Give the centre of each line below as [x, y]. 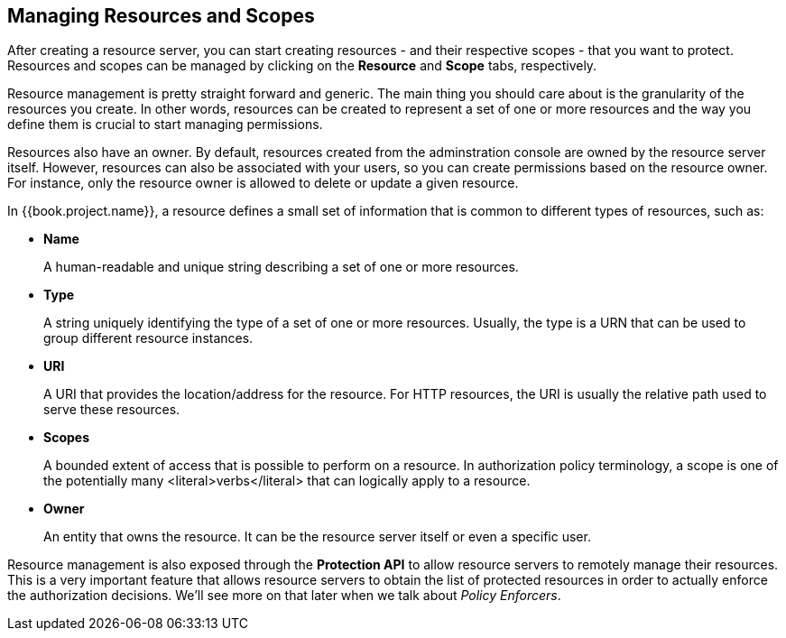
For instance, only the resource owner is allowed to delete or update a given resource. [263, 183]
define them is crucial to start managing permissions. [165, 125]
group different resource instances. [148, 338]
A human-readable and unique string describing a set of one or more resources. [281, 267]
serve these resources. [112, 410]
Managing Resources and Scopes [161, 16]
